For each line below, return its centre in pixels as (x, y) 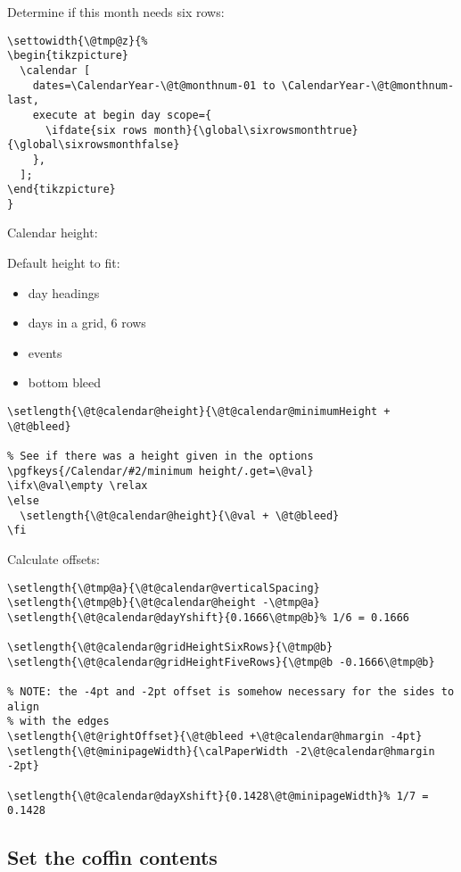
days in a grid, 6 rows (87, 323)
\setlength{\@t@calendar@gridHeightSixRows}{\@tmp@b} (170, 648)
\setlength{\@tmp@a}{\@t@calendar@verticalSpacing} (164, 588)
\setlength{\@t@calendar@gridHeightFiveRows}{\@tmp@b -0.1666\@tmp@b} (221, 662)
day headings (64, 292)
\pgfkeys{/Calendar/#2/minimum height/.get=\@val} (161, 471)
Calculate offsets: (54, 558)
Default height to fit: (64, 263)
